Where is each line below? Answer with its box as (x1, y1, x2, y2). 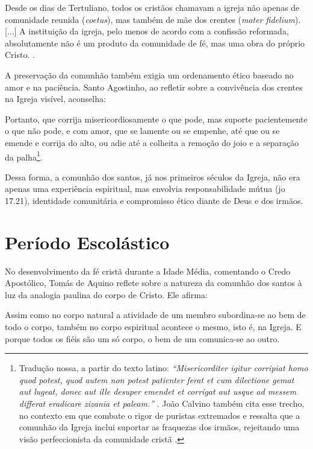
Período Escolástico (5, 229, 170, 254)
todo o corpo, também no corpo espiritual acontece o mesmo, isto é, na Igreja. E (5, 320, 302, 333)
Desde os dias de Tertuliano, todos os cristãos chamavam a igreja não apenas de (5, 1, 300, 13)
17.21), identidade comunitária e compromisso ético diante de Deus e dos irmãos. (5, 194, 303, 206)
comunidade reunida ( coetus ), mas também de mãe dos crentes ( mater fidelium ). (5, 13, 301, 25)
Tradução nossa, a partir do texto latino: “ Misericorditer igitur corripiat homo (19, 361, 308, 374)
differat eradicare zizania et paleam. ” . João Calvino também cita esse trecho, (19, 397, 305, 410)
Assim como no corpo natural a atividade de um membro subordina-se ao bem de (5, 308, 306, 321)
